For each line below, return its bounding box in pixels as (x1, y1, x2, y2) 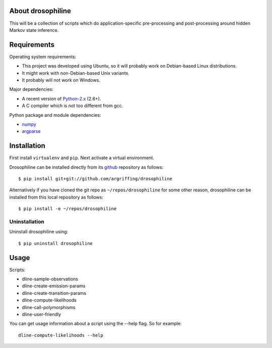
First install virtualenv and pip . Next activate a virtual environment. (9, 155, 155, 161)
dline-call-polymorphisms (22, 304, 76, 310)
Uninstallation (9, 218, 45, 225)
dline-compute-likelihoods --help (18, 332, 103, 338)
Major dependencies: (9, 86, 54, 92)
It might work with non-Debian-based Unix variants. (22, 70, 129, 76)
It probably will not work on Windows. (22, 77, 101, 83)
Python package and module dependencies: (9, 112, 101, 118)
